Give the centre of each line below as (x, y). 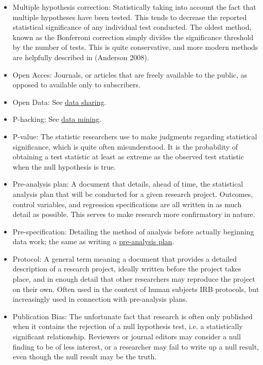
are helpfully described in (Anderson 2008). (81, 57)
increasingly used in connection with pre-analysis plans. (100, 299)
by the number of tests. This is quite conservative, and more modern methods (135, 47)
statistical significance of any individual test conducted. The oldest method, (132, 27)
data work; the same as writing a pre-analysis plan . (93, 241)
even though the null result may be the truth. (85, 357)
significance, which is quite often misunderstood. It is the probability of (125, 146)
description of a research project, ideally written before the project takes (127, 269)
